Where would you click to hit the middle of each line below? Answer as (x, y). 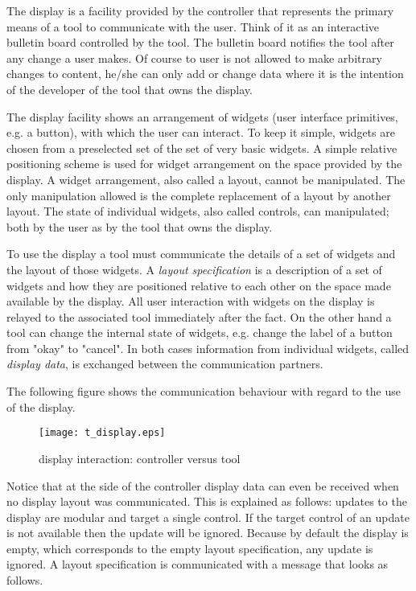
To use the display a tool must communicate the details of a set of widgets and (201, 254)
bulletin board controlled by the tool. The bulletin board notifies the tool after (200, 42)
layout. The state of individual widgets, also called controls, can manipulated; (198, 211)
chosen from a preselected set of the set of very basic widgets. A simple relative (202, 148)
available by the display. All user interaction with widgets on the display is (191, 301)
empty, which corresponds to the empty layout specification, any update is (190, 548)
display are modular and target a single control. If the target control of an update (208, 517)
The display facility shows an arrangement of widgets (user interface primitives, (202, 116)
